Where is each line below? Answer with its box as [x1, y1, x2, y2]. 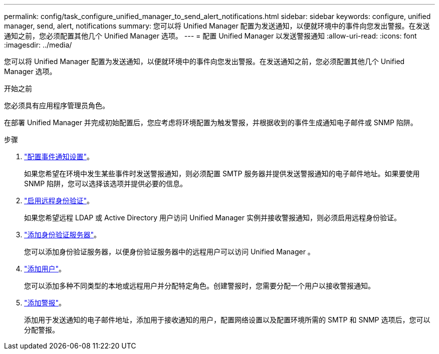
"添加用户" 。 [24, 264, 66, 273]
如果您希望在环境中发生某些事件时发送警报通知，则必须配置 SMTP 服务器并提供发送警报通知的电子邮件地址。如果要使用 [24, 169, 420, 178]
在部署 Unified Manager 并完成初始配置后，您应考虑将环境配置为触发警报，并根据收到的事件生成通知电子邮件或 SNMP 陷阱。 [4, 118, 417, 127]
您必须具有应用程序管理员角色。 [4, 101, 109, 110]
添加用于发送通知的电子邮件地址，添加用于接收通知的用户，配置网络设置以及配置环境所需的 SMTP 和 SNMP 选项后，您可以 [24, 315, 430, 324]
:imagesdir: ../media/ [4, 41, 72, 49]
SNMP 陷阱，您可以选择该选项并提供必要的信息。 [24, 179, 187, 188]
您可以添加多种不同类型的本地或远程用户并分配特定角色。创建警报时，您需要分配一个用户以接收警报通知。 [24, 281, 375, 290]
